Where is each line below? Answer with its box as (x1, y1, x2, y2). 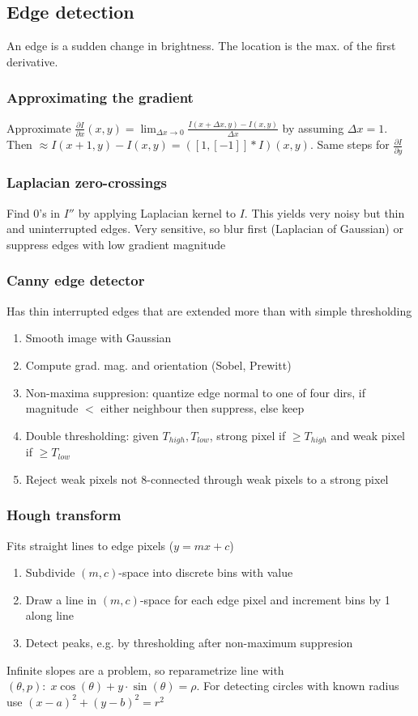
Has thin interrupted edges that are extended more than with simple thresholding (6, 302, 412, 319)
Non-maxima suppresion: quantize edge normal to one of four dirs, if (25, 383, 366, 400)
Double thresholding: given (25, 426, 159, 443)
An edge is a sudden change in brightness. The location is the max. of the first (6, 37, 396, 54)
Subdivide (25, 564, 75, 581)
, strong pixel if (209, 426, 286, 443)
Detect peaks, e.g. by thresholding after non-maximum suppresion (25, 633, 353, 650)
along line (25, 607, 74, 624)
